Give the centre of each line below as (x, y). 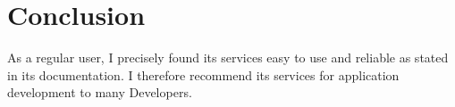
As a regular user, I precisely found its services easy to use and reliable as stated (228, 58)
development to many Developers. (100, 92)
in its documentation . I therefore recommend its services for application (203, 74)
